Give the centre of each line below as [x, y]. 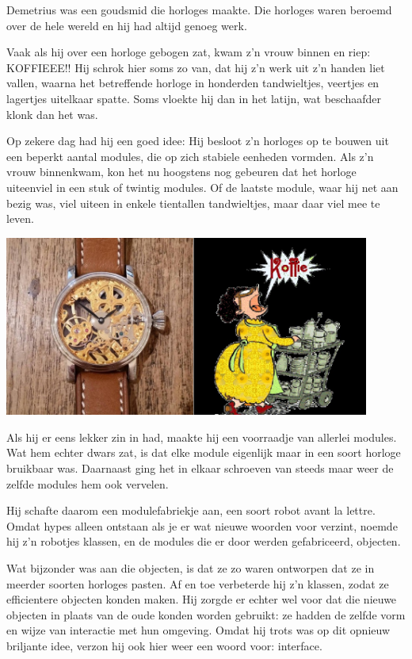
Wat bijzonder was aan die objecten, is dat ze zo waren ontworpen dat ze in [191, 567]
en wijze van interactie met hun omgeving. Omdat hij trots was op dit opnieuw [198, 630]
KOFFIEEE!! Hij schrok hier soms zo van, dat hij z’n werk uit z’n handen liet [196, 67]
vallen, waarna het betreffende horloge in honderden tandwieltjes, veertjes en [193, 83]
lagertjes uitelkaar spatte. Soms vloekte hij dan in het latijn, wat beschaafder [194, 98]
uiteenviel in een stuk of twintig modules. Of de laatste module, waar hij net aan [202, 187]
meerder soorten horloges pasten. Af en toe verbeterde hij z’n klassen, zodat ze [198, 583]
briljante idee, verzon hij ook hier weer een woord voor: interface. [164, 645]
